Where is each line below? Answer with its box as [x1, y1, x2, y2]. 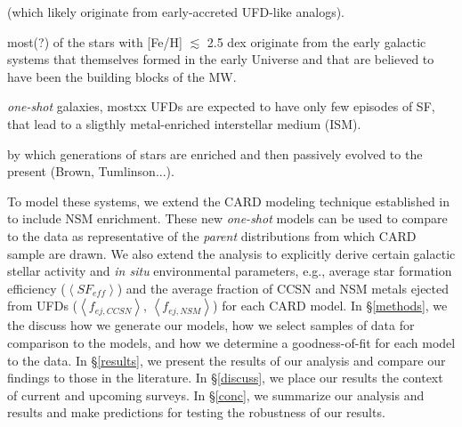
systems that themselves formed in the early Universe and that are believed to [7, 50, 434, 68]
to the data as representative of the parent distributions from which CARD [7, 226, 417, 245]
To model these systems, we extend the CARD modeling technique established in [7, 191, 450, 210]
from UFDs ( [7, 296, 78, 315]
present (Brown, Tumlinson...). [7, 162, 174, 181]
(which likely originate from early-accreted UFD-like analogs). [7, 3, 345, 20]
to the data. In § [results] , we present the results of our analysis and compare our [7, 350, 446, 369]
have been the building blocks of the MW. [7, 67, 237, 85]
